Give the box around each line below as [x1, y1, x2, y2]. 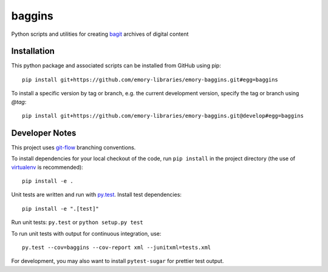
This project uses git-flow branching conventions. [11, 143, 136, 151]
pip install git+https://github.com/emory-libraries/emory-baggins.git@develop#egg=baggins [22, 112, 304, 120]
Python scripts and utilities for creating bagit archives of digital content [11, 30, 189, 38]
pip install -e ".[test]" [22, 205, 100, 212]
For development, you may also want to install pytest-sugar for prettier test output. [11, 257, 224, 265]
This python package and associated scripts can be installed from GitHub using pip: [11, 62, 221, 69]
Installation [11, 46, 55, 56]
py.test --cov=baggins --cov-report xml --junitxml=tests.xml [22, 244, 211, 251]
